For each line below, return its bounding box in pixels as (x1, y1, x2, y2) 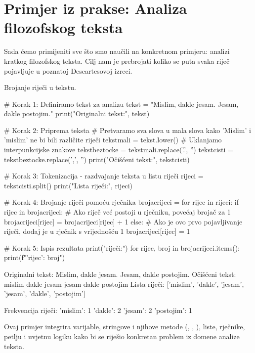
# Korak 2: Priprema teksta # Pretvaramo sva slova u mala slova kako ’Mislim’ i (4, 125, 251, 135)
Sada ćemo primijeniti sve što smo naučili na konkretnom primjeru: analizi (4, 46, 230, 56)
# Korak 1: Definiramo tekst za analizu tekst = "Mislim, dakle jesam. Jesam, (4, 98, 239, 109)
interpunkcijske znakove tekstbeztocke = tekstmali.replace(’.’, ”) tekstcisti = (4, 144, 233, 155)
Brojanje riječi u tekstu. (4, 82, 76, 92)
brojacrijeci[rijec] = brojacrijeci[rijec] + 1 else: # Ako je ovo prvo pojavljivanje (4, 216, 243, 226)
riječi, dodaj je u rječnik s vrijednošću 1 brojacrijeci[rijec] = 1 (4, 226, 190, 236)
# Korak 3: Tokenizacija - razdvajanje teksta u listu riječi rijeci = (4, 171, 204, 181)
